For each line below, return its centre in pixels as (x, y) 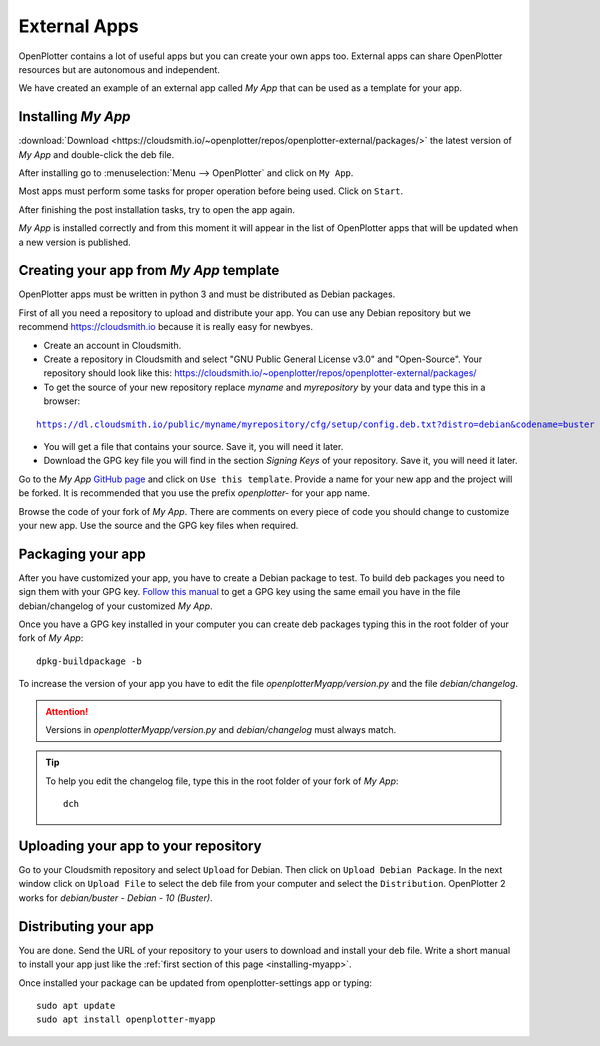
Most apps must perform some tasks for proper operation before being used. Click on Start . (211, 191)
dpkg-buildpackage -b (89, 661)
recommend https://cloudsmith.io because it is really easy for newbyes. (166, 327)
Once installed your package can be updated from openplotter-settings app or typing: (195, 982)
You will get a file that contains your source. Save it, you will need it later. (193, 446)
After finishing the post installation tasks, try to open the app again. (156, 209)
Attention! (67, 711)
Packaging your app (82, 553)
